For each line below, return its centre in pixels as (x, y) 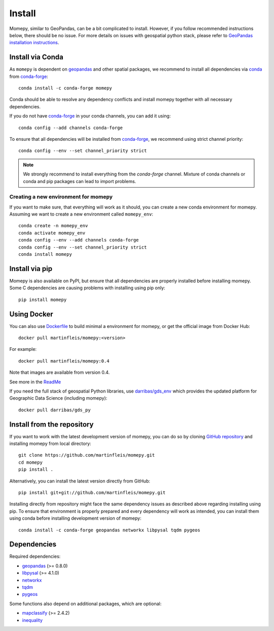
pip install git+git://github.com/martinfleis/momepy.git (92, 492)
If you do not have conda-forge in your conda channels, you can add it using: (90, 116)
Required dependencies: (35, 556)
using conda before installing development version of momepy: (75, 518)
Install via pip (31, 269)
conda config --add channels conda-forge (71, 128)
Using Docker (31, 314)
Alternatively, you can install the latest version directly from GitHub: (80, 481)
